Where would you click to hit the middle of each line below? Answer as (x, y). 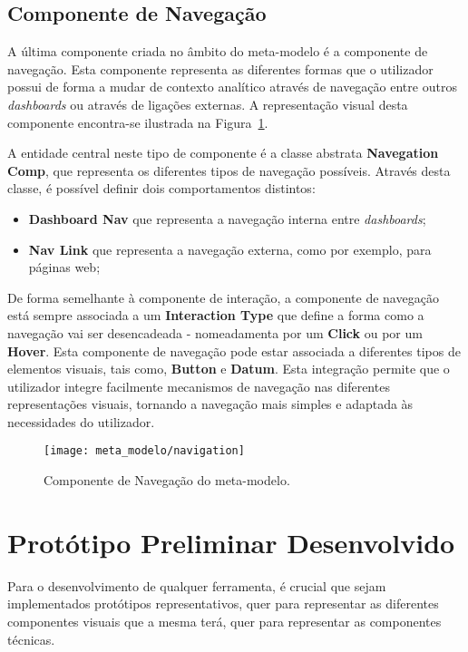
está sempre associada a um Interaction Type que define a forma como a (216, 315)
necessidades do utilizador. (81, 421)
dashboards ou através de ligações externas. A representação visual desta (208, 104)
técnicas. (31, 639)
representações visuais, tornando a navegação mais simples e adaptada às (210, 404)
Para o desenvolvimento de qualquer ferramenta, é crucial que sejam (197, 585)
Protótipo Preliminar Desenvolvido (231, 542)
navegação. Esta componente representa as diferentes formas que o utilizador (220, 68)
